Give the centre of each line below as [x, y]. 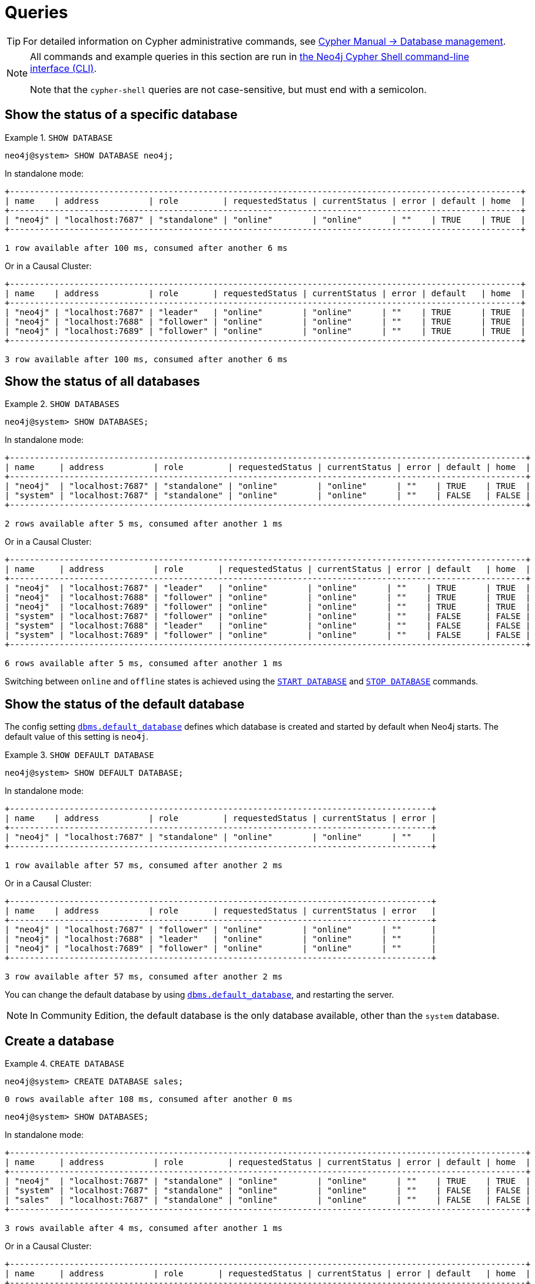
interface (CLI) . [64, 68]
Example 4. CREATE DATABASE [65, 1064]
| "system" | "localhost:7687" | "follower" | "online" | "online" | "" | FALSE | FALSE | [268, 616]
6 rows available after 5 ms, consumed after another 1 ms [144, 663]
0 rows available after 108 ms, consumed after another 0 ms [149, 1099]
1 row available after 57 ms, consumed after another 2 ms [144, 866]
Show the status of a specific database [121, 115]
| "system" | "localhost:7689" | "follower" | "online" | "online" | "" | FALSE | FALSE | [268, 635]
